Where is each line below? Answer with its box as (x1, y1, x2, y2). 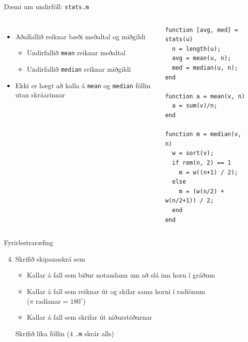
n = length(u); (172, 45, 221, 52)
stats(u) (165, 36, 193, 43)
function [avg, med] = (165, 26, 238, 33)
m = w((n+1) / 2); (179, 169, 238, 176)
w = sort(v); (172, 150, 214, 157)
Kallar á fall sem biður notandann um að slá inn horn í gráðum (27, 270, 215, 280)
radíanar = (35, 295, 68, 306)
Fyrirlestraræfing (4, 237, 53, 248)
